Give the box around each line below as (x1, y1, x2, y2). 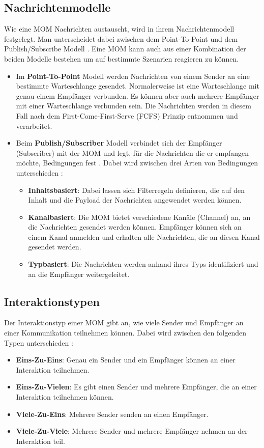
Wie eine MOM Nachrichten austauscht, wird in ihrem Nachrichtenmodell (4, 23, 234, 34)
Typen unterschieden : (4, 337, 73, 348)
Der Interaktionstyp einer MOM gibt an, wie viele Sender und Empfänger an (4, 317, 244, 328)
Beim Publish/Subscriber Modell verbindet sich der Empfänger (16, 137, 222, 148)
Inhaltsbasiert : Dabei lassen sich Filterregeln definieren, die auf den (28, 184, 245, 195)
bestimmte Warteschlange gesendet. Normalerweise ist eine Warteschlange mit (16, 80, 259, 91)
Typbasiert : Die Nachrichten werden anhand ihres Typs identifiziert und (28, 259, 258, 269)
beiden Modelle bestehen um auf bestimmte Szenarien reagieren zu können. (4, 53, 239, 64)
